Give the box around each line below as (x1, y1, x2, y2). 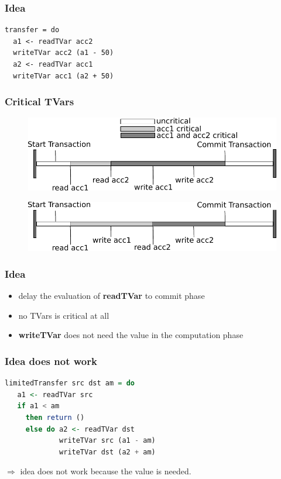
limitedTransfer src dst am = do (5, 379, 135, 388)
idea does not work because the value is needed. (20, 465, 191, 477)
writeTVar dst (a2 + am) (59, 447, 156, 456)
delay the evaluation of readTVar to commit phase (18, 290, 205, 302)
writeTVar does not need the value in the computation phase (18, 329, 244, 341)
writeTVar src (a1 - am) (59, 436, 156, 445)
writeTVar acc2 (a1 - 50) (13, 49, 114, 57)
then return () (25, 413, 85, 422)
